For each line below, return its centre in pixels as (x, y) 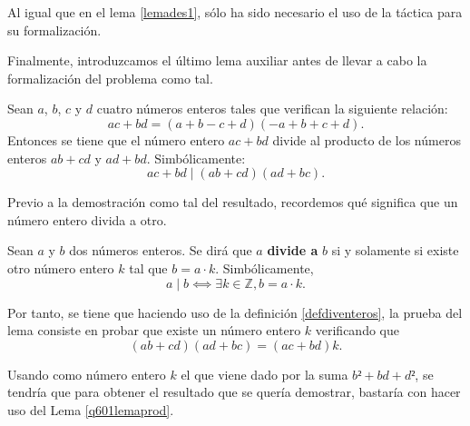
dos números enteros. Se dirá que (161, 250)
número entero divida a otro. (87, 219)
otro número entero (61, 267)
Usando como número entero (87, 374)
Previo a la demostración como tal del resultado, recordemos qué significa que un (233, 202)
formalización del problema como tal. (110, 78)
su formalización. (54, 30)
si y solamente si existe (395, 250)
